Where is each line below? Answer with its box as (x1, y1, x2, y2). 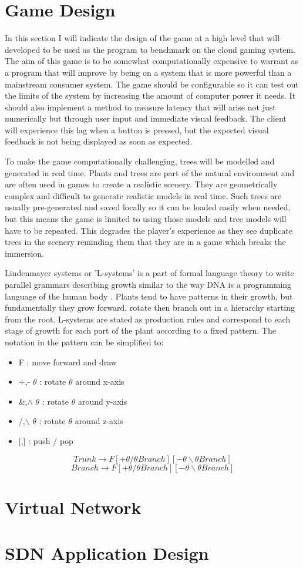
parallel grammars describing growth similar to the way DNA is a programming (5, 278, 292, 290)
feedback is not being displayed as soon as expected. (5, 135, 193, 147)
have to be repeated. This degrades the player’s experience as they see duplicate (5, 224, 293, 236)
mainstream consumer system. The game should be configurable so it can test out (5, 78, 299, 90)
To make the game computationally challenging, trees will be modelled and (5, 155, 275, 167)
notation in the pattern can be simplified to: (5, 335, 164, 348)
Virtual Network (5, 495, 142, 519)
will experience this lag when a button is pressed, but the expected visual (5, 123, 269, 136)
